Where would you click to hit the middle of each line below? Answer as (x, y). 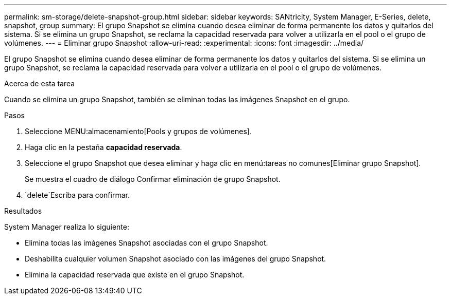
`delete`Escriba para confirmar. (77, 195)
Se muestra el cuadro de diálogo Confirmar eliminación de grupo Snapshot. (153, 179)
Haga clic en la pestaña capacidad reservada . (103, 147)
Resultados (23, 211)
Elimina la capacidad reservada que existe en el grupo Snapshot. (135, 275)
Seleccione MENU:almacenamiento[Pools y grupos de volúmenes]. (138, 131)
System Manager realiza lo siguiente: (67, 227)
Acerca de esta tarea (40, 83)
